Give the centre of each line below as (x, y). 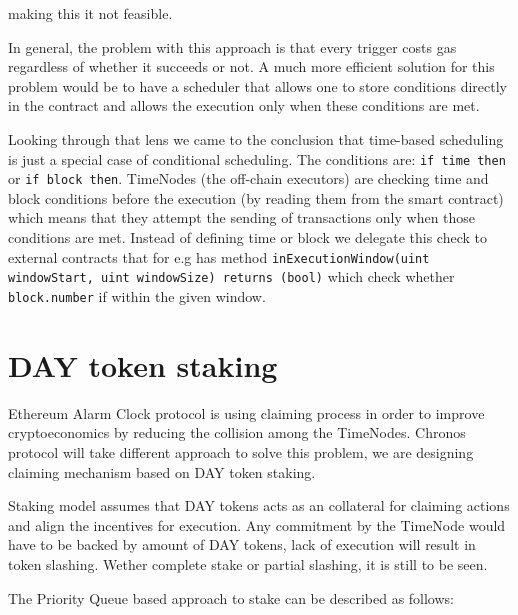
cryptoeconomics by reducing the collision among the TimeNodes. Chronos (237, 432)
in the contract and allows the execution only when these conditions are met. (244, 105)
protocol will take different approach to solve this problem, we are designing (241, 451)
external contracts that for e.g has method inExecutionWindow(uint (219, 256)
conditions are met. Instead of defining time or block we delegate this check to (247, 237)
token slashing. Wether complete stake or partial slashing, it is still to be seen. (248, 563)
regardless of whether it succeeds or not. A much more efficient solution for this (251, 66)
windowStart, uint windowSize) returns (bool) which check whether (231, 276)
